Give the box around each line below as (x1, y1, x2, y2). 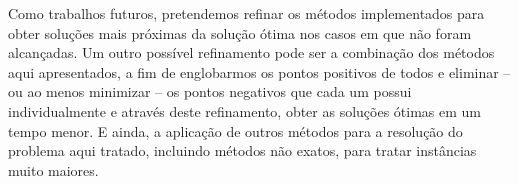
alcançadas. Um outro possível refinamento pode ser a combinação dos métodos (8, 42, 495, 63)
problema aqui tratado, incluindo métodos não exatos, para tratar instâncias (8, 140, 477, 161)
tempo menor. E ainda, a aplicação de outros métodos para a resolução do (8, 120, 463, 141)
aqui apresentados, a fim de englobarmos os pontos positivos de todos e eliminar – (8, 61, 511, 82)
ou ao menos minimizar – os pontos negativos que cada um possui (8, 81, 412, 102)
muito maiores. (8, 159, 99, 180)
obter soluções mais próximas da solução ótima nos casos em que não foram (8, 22, 472, 43)
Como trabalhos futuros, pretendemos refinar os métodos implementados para (8, 3, 485, 23)
